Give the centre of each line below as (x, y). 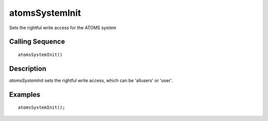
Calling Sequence (37, 42)
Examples (25, 95)
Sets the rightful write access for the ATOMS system (63, 28)
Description (28, 68)
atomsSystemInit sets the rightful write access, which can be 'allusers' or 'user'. (91, 80)
